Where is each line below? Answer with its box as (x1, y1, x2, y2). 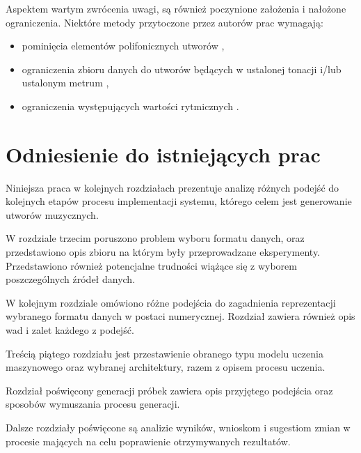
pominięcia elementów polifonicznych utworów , (22, 38, 225, 53)
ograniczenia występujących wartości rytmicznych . (22, 98, 239, 113)
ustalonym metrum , (22, 75, 109, 90)
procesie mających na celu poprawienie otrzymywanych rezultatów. (6, 433, 291, 448)
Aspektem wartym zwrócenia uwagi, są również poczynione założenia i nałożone (6, 1, 346, 15)
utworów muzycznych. (6, 207, 99, 222)
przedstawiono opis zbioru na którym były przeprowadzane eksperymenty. (6, 245, 321, 259)
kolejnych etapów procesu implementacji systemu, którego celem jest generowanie (6, 194, 352, 208)
